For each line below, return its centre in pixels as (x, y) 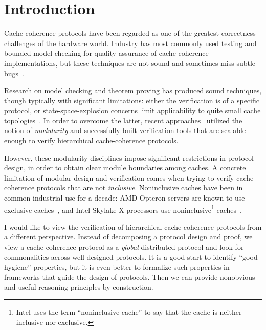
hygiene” (18, 267)
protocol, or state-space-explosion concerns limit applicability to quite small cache (132, 110)
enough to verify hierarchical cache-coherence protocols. (91, 140)
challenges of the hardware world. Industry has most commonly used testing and (130, 43)
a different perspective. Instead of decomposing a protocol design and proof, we (128, 237)
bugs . (14, 73)
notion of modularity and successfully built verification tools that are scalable (125, 130)
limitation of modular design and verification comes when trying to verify (119, 177)
